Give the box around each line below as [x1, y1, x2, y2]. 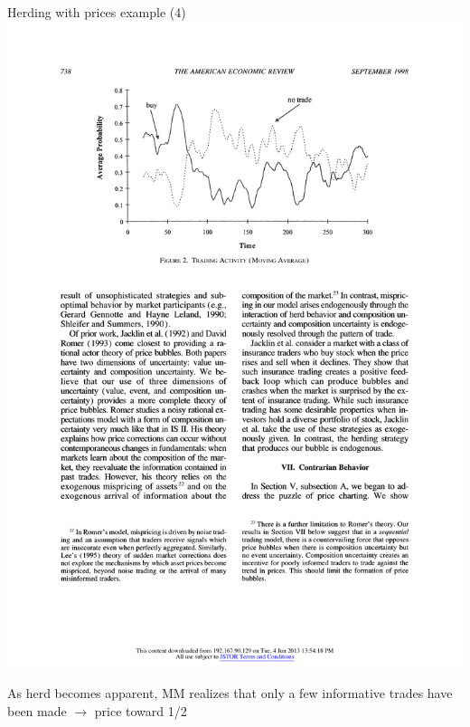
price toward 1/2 [94, 701, 187, 720]
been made [7, 701, 67, 720]
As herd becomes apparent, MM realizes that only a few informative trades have [7, 684, 453, 703]
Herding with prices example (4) [7, 3, 186, 21]
